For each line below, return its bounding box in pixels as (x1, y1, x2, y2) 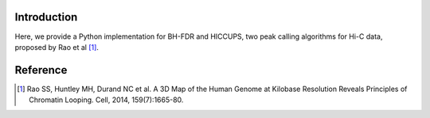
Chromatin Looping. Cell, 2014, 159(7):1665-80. (29, 95, 184, 105)
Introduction (14, 10, 78, 24)
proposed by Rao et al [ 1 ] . (14, 42, 100, 51)
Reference (14, 63, 68, 77)
